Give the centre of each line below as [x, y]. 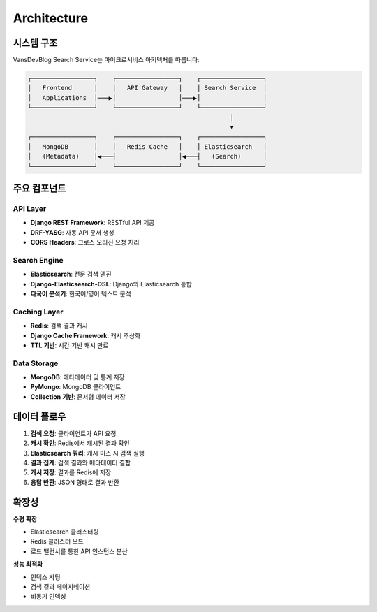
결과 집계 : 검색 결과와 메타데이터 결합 [81, 462]
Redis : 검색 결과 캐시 [59, 326]
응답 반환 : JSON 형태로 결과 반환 [75, 482]
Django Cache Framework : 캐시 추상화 [86, 335]
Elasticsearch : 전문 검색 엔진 [71, 274]
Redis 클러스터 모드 [57, 541]
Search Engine [38, 260]
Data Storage [36, 363]
